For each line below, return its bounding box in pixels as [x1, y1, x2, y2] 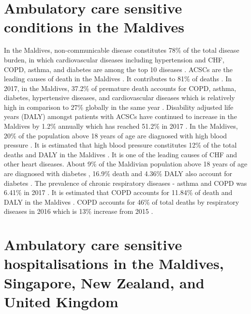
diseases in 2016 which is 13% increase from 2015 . [4, 206, 153, 216]
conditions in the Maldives [4, 17, 184, 37]
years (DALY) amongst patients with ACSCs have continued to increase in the [4, 111, 237, 121]
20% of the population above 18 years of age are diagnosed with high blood [4, 130, 227, 140]
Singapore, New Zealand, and [4, 272, 205, 292]
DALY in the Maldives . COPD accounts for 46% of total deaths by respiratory [4, 196, 239, 207]
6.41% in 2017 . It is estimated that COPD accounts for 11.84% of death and [4, 187, 233, 197]
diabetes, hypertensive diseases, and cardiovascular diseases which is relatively [4, 92, 235, 103]
